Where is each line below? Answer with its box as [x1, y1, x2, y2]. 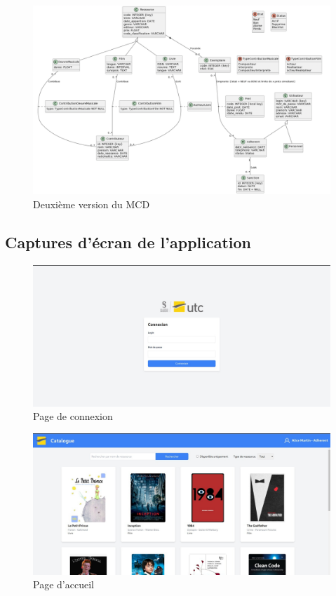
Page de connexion [33, 409, 113, 424]
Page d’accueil [33, 577, 94, 592]
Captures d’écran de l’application [5, 231, 252, 252]
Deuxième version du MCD [33, 196, 150, 211]
